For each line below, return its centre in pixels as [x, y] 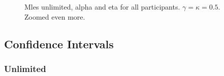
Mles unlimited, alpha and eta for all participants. [102, 7]
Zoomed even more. [55, 16]
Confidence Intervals [59, 44]
